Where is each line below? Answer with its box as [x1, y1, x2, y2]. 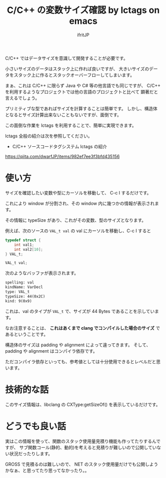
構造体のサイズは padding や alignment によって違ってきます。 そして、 [5, 342, 151, 348]
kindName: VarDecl [5, 285, 43, 290]
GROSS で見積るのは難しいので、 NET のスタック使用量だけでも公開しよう [5, 461, 159, 467]
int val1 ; [14, 242, 35, 247]
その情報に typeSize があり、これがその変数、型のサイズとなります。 [5, 217, 146, 223]
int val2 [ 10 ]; [14, 247, 43, 252]
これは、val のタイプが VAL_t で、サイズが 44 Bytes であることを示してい [5, 308, 155, 314]
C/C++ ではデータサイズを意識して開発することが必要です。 [5, 55, 128, 61]
